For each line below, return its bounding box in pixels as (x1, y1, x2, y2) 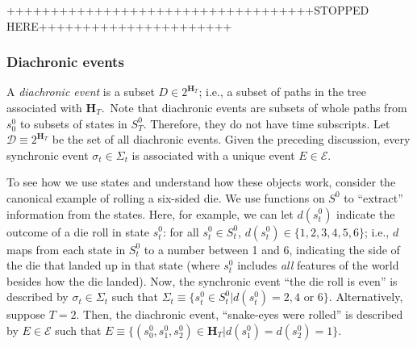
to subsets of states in (19, 115, 127, 132)
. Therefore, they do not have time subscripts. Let (143, 115, 390, 132)
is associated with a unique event (131, 146, 295, 163)
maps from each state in (6, 240, 126, 257)
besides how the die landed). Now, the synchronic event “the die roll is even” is (6, 272, 398, 289)
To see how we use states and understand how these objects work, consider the (6, 173, 396, 190)
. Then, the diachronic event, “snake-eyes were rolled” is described (76, 306, 403, 323)
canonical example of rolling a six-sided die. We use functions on (6, 189, 325, 206)
